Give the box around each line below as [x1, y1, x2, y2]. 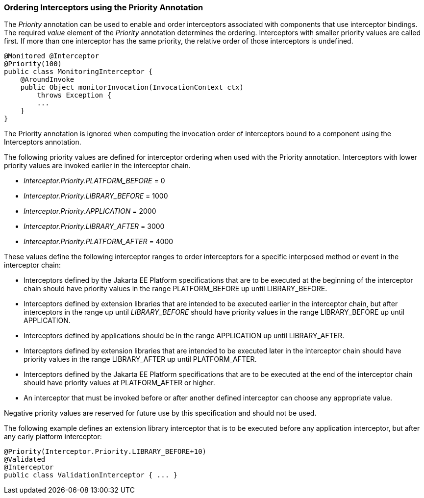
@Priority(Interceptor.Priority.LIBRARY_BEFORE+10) [4, 448, 207, 456]
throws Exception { [37, 91, 112, 100]
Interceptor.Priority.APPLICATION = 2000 [24, 207, 156, 216]
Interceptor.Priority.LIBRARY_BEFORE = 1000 [24, 192, 168, 200]
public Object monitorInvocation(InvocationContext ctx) [20, 83, 244, 92]
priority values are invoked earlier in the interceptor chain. [4, 161, 191, 170]
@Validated [4, 455, 46, 464]
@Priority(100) [4, 60, 62, 68]
